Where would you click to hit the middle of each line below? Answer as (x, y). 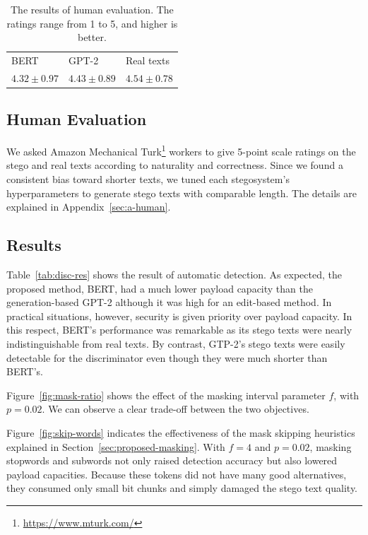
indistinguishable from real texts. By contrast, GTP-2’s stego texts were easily (176, 343)
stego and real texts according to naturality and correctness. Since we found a (175, 165)
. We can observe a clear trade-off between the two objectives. (176, 409)
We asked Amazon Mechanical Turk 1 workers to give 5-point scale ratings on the (181, 150)
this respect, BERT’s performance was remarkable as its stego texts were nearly (179, 330)
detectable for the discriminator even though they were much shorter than (167, 357)
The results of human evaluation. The (92, 9)
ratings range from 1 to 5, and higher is (92, 23)
